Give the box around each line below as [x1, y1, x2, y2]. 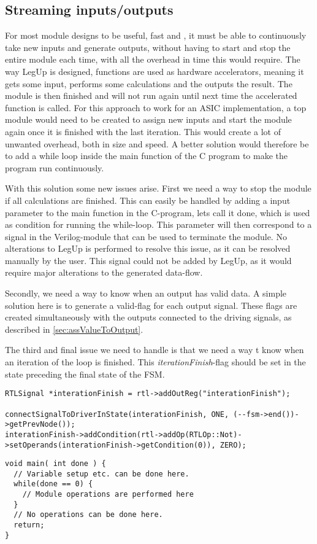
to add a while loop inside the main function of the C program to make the [5, 149, 288, 162]
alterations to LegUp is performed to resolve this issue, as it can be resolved [5, 242, 291, 255]
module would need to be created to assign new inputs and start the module [5, 113, 292, 126]
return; [13, 521, 45, 530]
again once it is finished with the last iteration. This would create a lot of [5, 125, 281, 138]
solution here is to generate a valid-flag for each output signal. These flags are [5, 298, 297, 311]
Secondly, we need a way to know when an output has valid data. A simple [5, 287, 287, 300]
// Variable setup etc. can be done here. [13, 469, 189, 478]
